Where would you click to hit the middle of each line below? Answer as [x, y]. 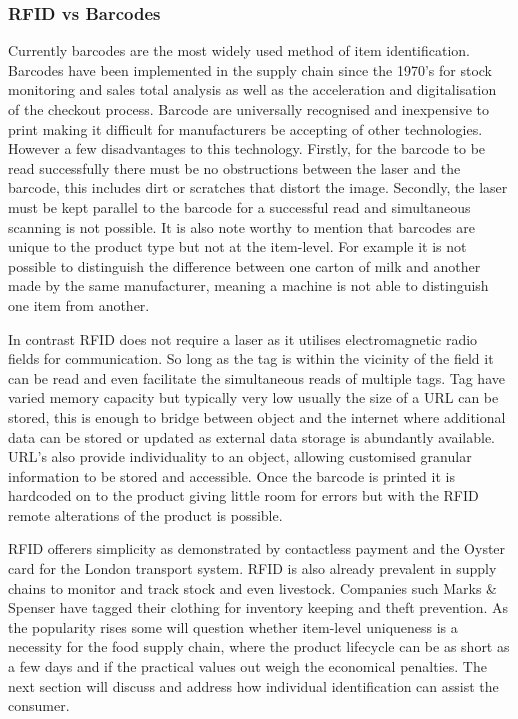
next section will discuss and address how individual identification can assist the [253, 685]
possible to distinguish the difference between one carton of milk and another [244, 265]
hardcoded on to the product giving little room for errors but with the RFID [243, 495]
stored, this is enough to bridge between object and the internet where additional [257, 416]
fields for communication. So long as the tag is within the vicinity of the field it [251, 358]
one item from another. [79, 304]
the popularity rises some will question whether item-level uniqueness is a [233, 626]
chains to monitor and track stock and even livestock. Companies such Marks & [252, 587]
